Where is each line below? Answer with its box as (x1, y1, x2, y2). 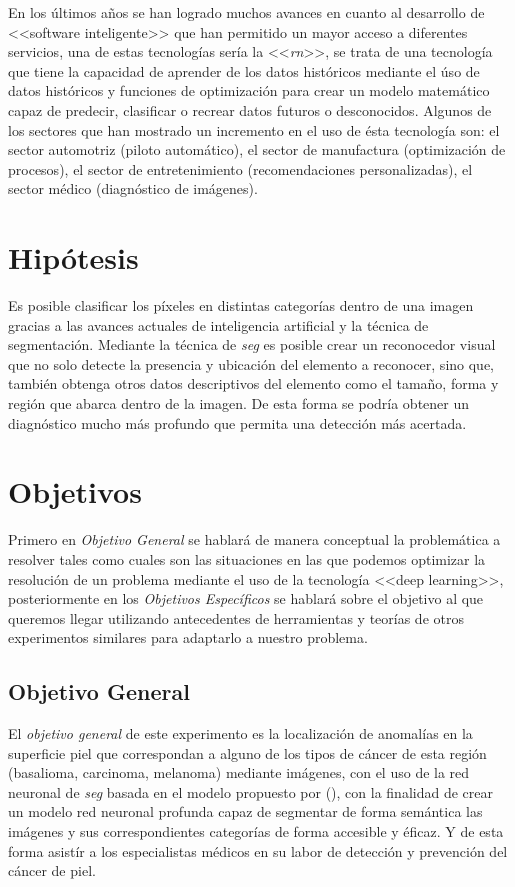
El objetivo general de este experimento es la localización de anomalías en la (8, 723, 473, 744)
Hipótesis (8, 237, 139, 278)
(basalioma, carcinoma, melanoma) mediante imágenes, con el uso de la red (8, 762, 470, 783)
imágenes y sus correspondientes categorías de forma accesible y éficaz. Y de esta (8, 821, 504, 842)
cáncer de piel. (8, 860, 96, 881)
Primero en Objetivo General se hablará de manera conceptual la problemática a (8, 529, 501, 550)
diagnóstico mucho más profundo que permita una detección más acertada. (8, 412, 467, 433)
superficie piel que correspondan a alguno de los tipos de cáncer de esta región (8, 742, 487, 763)
